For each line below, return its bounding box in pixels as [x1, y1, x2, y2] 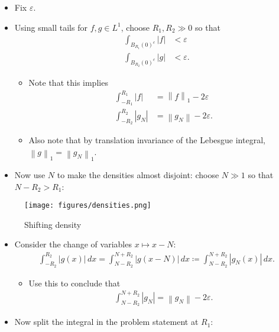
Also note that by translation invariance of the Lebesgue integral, [28, 134, 265, 146]
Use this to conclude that [28, 276, 121, 289]
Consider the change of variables [14, 238, 132, 250]
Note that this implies [28, 76, 108, 89]
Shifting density [24, 218, 82, 230]
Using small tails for [14, 21, 87, 33]
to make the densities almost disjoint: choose [57, 168, 219, 180]
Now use [14, 168, 46, 180]
